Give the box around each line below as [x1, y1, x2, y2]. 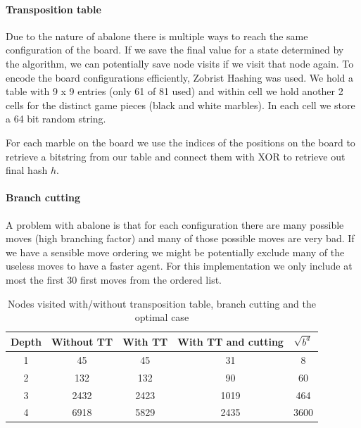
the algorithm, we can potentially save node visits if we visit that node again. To [6, 56, 354, 70]
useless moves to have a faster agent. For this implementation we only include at [6, 258, 353, 273]
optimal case [134, 310, 189, 325]
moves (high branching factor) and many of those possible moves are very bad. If [6, 231, 355, 246]
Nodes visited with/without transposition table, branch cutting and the [7, 296, 316, 310]
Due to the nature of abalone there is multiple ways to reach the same [6, 28, 308, 43]
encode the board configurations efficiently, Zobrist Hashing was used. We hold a [6, 70, 354, 84]
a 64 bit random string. [6, 111, 106, 126]
